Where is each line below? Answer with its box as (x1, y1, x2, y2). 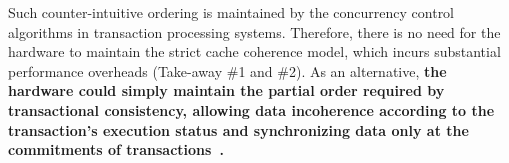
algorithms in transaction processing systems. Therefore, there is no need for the (8, 21, 501, 42)
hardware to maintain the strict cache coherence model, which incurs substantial (8, 41, 501, 62)
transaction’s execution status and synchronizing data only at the (8, 119, 469, 140)
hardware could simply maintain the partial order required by (8, 80, 445, 101)
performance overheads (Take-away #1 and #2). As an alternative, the (8, 60, 447, 81)
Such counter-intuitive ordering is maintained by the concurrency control (8, 2, 455, 22)
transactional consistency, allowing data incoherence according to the (8, 99, 495, 120)
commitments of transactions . (8, 139, 224, 160)
